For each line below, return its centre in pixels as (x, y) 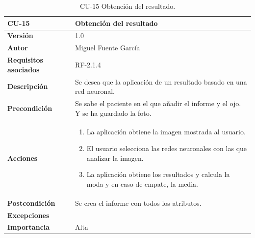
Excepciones (28, 215)
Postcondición (31, 203)
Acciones (23, 158)
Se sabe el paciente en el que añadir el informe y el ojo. (158, 103)
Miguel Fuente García (107, 48)
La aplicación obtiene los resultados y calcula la (158, 174)
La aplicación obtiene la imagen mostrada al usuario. (166, 132)
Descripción (28, 86)
